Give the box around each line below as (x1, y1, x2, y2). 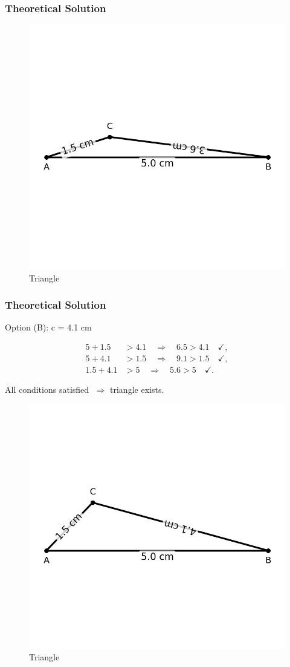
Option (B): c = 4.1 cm (5, 321, 92, 333)
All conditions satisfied (5, 383, 89, 396)
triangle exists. (110, 383, 164, 396)
